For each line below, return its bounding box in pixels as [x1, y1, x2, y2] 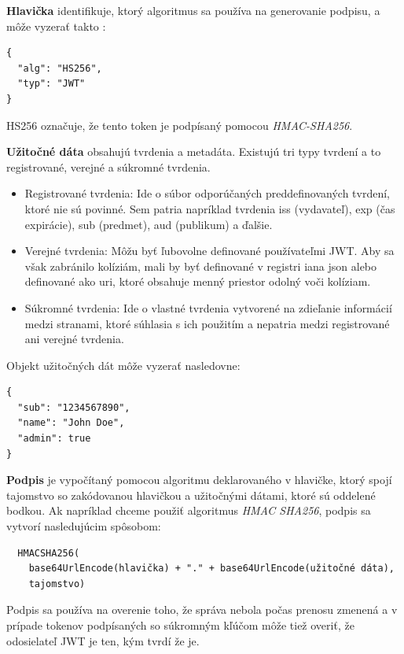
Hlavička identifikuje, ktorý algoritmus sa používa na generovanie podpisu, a [6, 2, 380, 18]
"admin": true [17, 433, 91, 445]
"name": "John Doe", [17, 417, 125, 429]
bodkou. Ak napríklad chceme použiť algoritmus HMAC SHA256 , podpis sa [6, 502, 371, 519]
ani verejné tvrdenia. [24, 331, 124, 347]
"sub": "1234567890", [17, 401, 130, 413]
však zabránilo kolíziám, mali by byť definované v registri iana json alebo [24, 257, 377, 274]
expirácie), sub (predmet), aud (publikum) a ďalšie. [24, 216, 273, 232]
